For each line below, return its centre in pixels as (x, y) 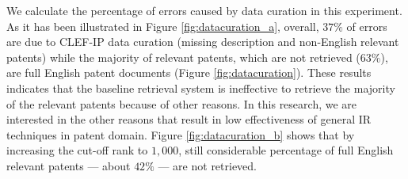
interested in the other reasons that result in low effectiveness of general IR (189, 119)
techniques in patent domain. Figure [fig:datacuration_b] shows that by (181, 134)
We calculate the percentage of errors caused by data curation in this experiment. (204, 10)
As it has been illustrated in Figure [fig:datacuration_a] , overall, (163, 26)
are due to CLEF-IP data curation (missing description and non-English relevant (203, 42)
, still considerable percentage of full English (286, 150)
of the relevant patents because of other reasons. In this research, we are (182, 103)
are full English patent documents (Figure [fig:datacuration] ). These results (189, 72)
